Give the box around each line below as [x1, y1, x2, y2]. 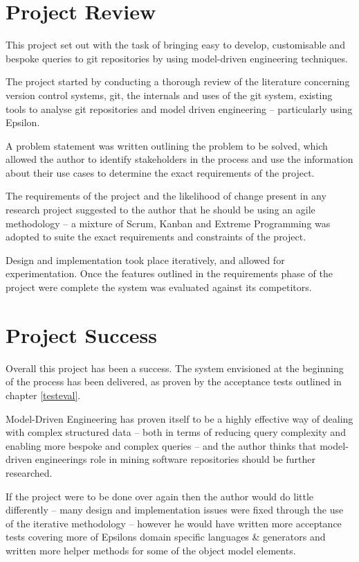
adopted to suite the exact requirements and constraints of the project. [6, 229, 306, 244]
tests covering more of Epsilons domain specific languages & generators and [6, 529, 326, 544]
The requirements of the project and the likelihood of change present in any [6, 188, 326, 203]
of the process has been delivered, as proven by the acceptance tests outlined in [6, 374, 342, 389]
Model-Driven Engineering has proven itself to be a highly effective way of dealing [6, 411, 353, 425]
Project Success [6, 320, 157, 349]
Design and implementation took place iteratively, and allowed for [6, 252, 285, 267]
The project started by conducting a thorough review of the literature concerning [6, 74, 350, 89]
